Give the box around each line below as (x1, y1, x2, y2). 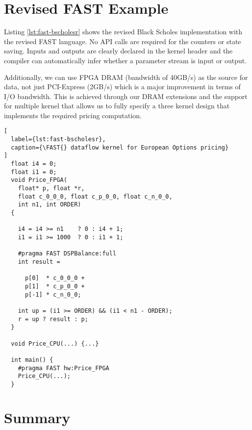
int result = (18, 258, 60, 265)
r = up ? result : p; (18, 315, 88, 323)
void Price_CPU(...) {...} (11, 340, 99, 347)
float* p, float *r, (18, 185, 85, 192)
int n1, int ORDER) (18, 201, 81, 208)
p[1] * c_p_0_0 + (25, 282, 85, 290)
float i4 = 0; (11, 160, 57, 168)
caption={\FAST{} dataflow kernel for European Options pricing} (11, 144, 229, 151)
